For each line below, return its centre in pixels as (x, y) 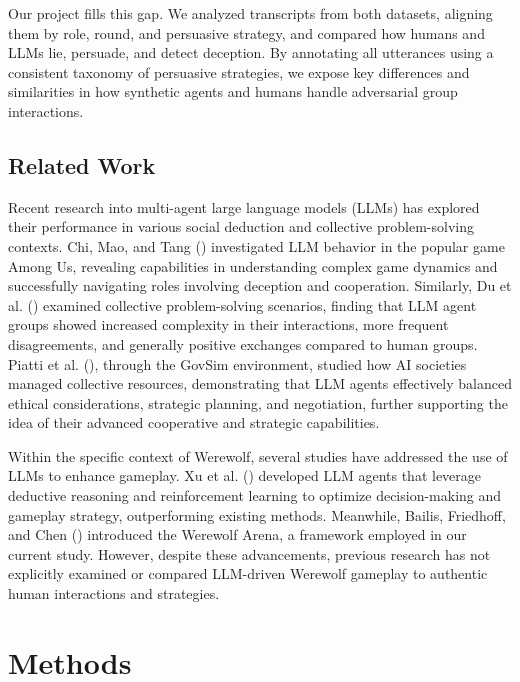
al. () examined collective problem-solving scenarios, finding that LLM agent (242, 304)
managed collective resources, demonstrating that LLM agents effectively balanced (260, 383)
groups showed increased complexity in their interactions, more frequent (228, 324)
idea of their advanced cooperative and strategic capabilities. (194, 422)
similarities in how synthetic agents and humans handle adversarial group (233, 91)
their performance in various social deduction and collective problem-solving (241, 226)
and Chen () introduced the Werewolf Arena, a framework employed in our (237, 534)
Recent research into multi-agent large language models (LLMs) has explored (244, 206)
